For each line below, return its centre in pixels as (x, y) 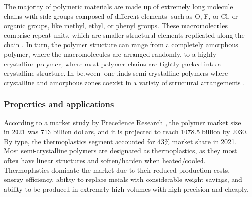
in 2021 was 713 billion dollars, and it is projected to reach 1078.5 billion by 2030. (126, 132)
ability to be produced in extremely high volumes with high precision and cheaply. (126, 189)
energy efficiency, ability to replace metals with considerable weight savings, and (123, 179)
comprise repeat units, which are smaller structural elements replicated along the (124, 35)
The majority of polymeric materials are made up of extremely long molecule (118, 6)
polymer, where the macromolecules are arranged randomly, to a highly (110, 54)
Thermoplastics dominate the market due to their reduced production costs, (117, 170)
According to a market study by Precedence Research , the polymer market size (123, 122)
